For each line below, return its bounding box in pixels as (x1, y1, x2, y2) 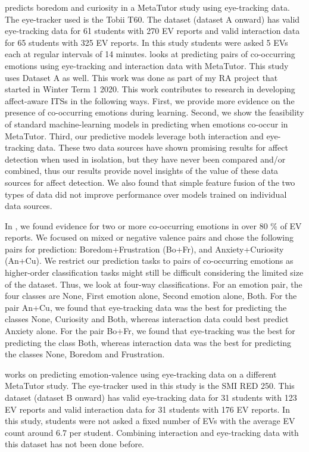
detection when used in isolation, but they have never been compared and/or (5, 152, 286, 165)
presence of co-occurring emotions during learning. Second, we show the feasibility (5, 106, 304, 119)
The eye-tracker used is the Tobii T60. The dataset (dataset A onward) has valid (5, 13, 300, 25)
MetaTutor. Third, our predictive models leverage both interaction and (5, 129, 264, 142)
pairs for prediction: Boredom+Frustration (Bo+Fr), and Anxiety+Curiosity (5, 242, 284, 255)
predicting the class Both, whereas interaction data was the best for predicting (5, 336, 292, 348)
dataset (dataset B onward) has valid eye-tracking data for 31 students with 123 (5, 391, 297, 403)
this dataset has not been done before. (5, 438, 144, 450)
